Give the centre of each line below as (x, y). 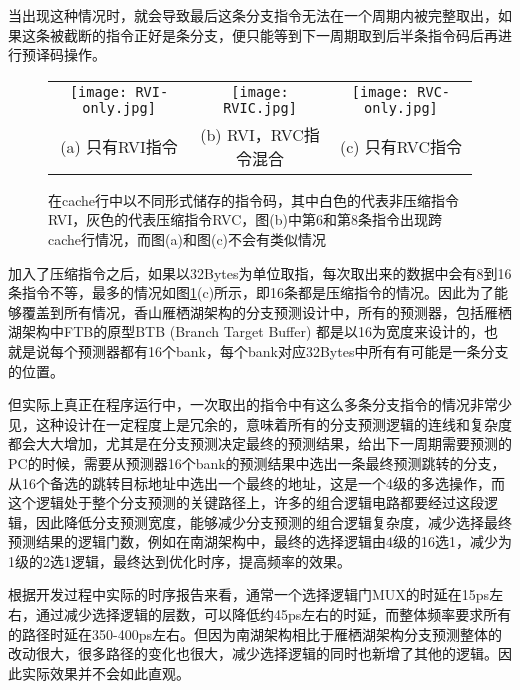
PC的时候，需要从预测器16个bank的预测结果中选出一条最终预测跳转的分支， (257, 462)
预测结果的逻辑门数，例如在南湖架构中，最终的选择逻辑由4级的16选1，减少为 (260, 541)
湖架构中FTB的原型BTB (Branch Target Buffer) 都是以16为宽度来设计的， (246, 331)
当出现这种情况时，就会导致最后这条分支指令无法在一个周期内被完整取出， (253, 15)
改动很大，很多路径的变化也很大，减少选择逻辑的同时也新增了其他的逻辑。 (253, 653)
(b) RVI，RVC (252, 134)
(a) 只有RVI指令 (119, 146)
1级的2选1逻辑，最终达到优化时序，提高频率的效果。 (179, 560)
